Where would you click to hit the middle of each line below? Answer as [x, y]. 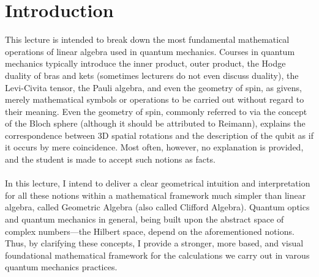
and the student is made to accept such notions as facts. [110, 159]
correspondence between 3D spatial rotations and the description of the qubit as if [159, 135]
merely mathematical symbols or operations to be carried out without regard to [155, 99]
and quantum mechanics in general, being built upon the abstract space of [144, 219]
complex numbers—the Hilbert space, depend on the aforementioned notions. [150, 231]
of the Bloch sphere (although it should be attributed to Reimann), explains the [155, 123]
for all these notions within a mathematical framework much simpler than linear [156, 195]
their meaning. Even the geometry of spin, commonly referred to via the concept [156, 111]
